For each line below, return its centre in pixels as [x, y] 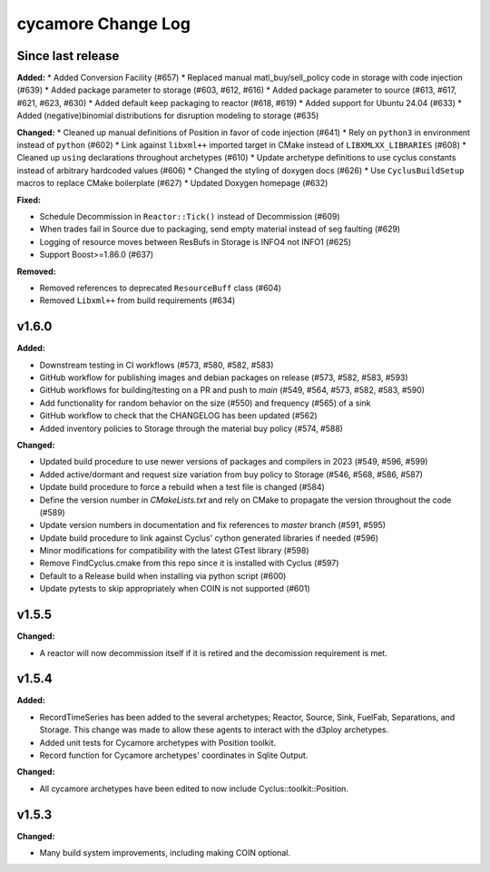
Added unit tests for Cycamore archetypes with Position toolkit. [158, 742]
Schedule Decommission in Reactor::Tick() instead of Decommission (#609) [190, 216]
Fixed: [29, 200]
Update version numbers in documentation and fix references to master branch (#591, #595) [212, 525]
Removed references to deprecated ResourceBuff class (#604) [160, 288]
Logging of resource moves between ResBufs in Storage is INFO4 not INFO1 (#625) [196, 241]
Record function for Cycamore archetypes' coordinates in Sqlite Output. [174, 755]
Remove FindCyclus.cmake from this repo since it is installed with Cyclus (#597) [189, 563]
